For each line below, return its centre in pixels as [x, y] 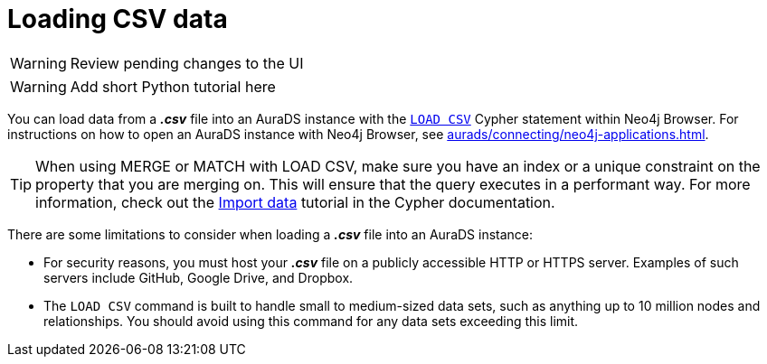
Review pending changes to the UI [187, 63]
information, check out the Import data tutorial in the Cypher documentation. [295, 202]
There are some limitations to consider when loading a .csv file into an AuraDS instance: [270, 234]
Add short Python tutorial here [173, 86]
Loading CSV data [118, 19]
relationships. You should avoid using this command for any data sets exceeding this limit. [311, 321]
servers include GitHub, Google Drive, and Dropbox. [199, 277]
